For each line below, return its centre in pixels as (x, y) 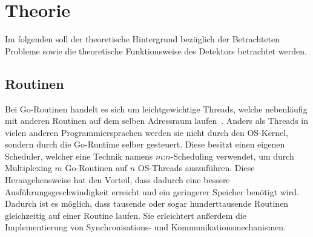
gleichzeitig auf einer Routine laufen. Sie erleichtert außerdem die (126, 215)
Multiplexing (28, 168)
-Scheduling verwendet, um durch (232, 156)
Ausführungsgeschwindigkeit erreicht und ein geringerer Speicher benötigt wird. (152, 191)
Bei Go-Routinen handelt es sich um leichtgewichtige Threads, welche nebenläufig (156, 109)
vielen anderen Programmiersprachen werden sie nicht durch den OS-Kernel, (147, 132)
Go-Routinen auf (96, 168)
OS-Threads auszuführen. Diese (196, 168)
